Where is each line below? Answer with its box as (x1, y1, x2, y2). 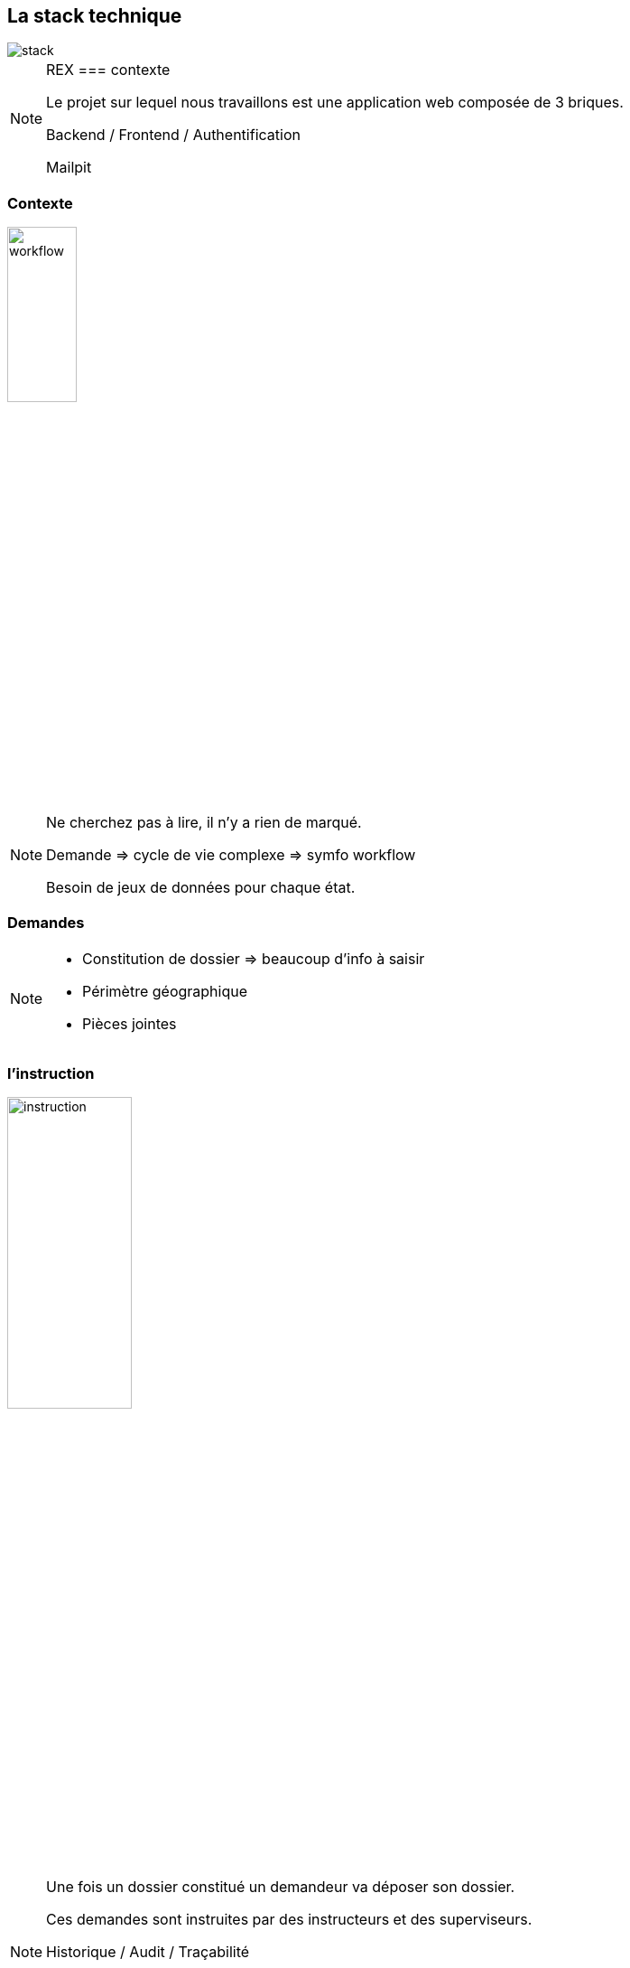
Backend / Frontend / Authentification (46, 126, 301, 145)
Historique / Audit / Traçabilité (46, 1943, 250, 1962)
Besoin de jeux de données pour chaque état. (46, 877, 356, 896)
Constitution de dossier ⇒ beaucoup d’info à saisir (82, 949, 425, 968)
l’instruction (7, 1064, 95, 1082)
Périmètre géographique (82, 981, 248, 1000)
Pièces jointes (82, 1014, 177, 1033)
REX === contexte (46, 61, 171, 80)
